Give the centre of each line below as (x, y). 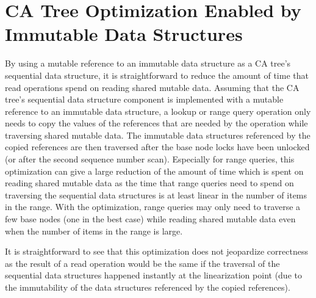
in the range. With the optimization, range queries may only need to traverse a (153, 207)
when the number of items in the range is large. (94, 231)
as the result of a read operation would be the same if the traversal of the (142, 263)
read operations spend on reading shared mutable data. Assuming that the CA (152, 87)
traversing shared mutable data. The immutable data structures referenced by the (158, 135)
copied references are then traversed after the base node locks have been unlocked (157, 147)
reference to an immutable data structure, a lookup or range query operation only (158, 111)
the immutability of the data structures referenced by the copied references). (148, 287)
